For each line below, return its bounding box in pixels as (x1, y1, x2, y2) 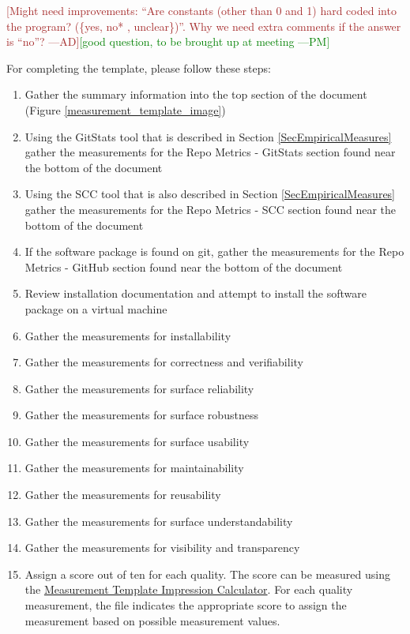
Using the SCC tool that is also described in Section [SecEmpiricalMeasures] (24, 186, 396, 202)
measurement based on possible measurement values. (24, 612, 280, 628)
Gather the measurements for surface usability (24, 433, 250, 449)
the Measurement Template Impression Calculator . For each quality (24, 581, 353, 598)
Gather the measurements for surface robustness (24, 407, 258, 423)
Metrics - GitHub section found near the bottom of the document (24, 258, 343, 275)
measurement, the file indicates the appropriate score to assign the (24, 597, 347, 613)
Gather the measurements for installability (24, 327, 231, 343)
